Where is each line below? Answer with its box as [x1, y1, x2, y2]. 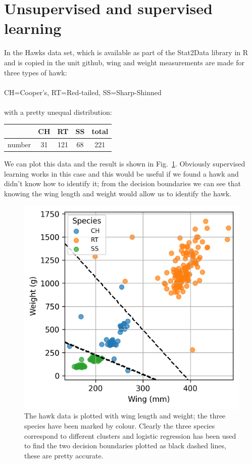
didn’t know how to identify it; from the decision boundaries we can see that [4, 178, 241, 189]
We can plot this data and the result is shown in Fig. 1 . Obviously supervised [4, 158, 245, 168]
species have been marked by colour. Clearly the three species [24, 420, 215, 431]
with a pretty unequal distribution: [4, 106, 112, 117]
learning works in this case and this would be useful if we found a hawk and [4, 168, 239, 179]
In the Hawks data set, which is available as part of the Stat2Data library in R [4, 47, 248, 58]
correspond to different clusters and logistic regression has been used [24, 430, 236, 441]
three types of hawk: [4, 67, 67, 77]
